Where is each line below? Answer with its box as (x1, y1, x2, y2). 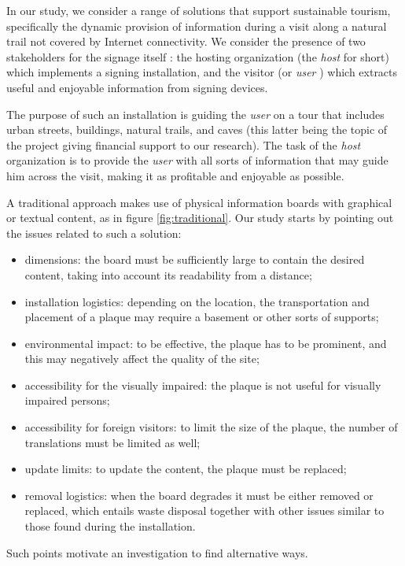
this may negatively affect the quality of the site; (24, 350, 260, 367)
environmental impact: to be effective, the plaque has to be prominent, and (24, 335, 387, 351)
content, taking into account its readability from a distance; (24, 266, 312, 283)
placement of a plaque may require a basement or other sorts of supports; (24, 309, 379, 325)
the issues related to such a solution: (6, 224, 182, 241)
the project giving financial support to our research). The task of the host (6, 136, 361, 153)
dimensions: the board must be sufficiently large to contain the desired (24, 251, 365, 268)
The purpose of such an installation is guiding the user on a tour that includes (6, 105, 385, 122)
